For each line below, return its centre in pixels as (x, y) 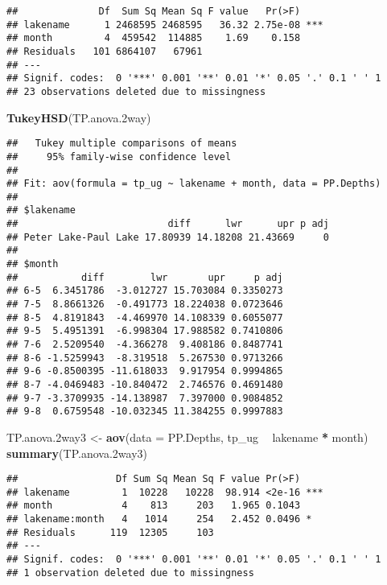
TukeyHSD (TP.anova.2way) (79, 117)
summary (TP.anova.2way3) (77, 453)
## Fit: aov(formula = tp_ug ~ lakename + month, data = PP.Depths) (194, 184)
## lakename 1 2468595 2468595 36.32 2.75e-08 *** (165, 25)
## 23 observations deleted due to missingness (136, 91)
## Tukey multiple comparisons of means (122, 144)
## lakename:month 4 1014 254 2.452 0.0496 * (159, 519)
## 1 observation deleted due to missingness (130, 573)
